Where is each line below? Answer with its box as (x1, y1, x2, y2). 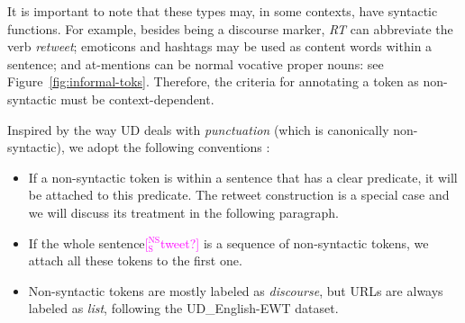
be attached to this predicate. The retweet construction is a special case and (28, 185, 450, 204)
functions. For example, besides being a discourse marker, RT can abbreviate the (7, 19, 453, 38)
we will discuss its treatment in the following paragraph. (28, 202, 339, 221)
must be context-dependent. (60, 89, 214, 108)
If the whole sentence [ (28, 233, 149, 252)
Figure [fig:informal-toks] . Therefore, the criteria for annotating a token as (7, 72, 419, 91)
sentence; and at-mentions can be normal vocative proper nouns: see (7, 54, 384, 73)
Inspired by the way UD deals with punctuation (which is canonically (7, 120, 389, 139)
